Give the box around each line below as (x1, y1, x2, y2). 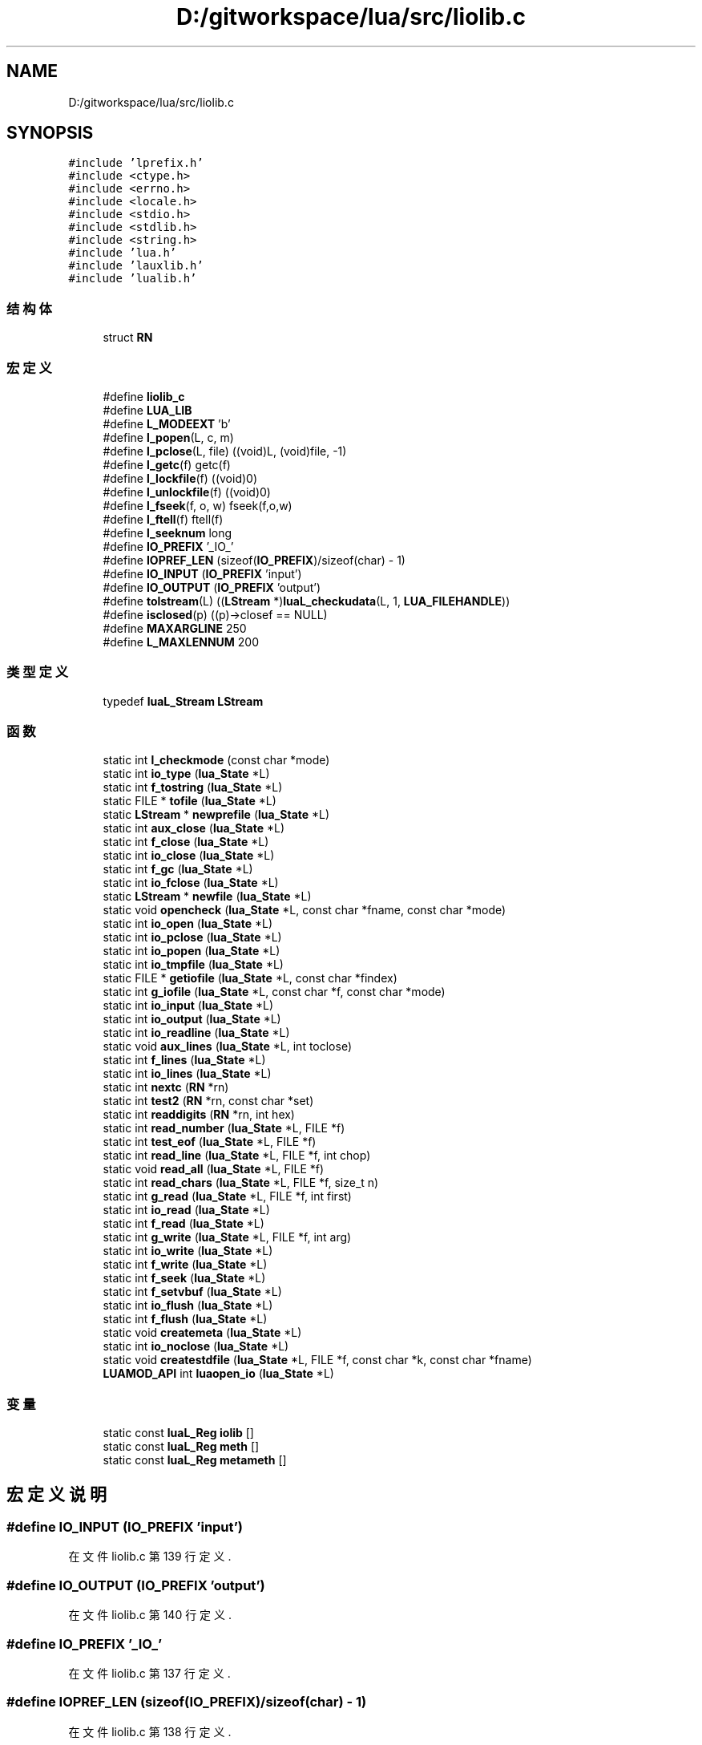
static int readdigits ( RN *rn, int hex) (103, 1107, 295, 1122)
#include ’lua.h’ (68, 246, 177, 260)
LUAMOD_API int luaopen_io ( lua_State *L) (103, 1366, 334, 1381)
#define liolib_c (103, 389, 185, 403)
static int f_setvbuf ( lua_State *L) (103, 1285, 282, 1299)
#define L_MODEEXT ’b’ (103, 416, 231, 431)
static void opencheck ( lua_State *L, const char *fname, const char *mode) (103, 903, 506, 917)
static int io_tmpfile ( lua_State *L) (103, 958, 284, 972)
